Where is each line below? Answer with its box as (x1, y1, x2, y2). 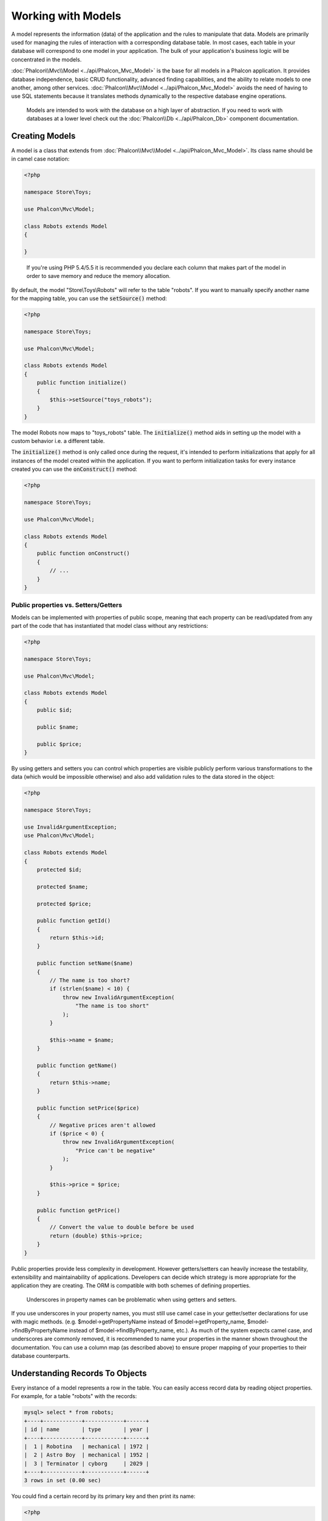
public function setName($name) (36, 960, 134, 967)
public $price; (36, 740, 82, 748)
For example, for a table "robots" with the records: (11, 1393, 137, 1400)
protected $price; (36, 900, 92, 907)
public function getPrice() (36, 1206, 121, 1214)
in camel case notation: (11, 155, 70, 162)
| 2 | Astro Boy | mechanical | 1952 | (24, 1452, 149, 1458)
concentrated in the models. (11, 55, 82, 63)
